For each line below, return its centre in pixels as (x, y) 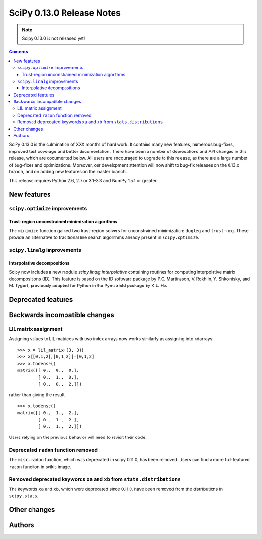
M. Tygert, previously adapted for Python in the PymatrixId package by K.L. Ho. (88, 286)
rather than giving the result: (37, 395)
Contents (19, 52)
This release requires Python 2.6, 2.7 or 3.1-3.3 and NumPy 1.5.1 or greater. (83, 181)
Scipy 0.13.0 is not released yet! (54, 38)
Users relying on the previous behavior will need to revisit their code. (78, 438)
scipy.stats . (24, 496)
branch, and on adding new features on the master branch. (68, 171)
